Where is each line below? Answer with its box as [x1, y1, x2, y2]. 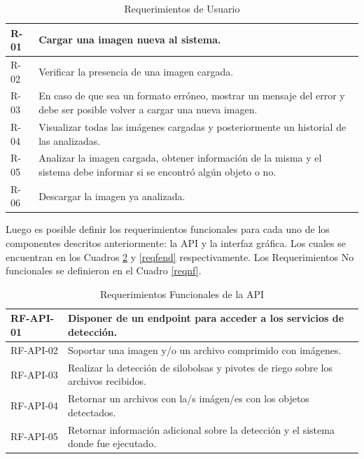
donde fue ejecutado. [68, 436, 157, 451]
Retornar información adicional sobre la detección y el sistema [68, 422, 335, 437]
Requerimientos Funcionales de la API [99, 286, 265, 301]
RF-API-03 [10, 367, 58, 381]
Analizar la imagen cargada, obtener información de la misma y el [38, 150, 322, 165]
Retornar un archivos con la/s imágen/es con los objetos [68, 391, 309, 406]
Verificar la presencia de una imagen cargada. [38, 64, 234, 78]
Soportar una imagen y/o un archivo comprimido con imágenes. [68, 342, 342, 357]
